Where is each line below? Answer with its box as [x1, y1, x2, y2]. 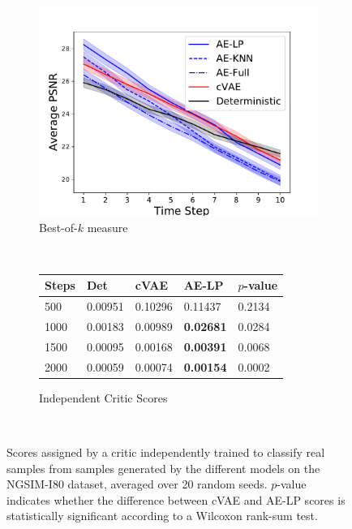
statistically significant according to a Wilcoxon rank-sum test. [6, 507, 318, 524]
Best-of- [39, 218, 78, 235]
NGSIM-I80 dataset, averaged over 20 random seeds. [6, 475, 268, 492]
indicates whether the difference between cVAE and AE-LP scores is [6, 491, 346, 508]
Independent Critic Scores [39, 389, 168, 406]
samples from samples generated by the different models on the [6, 459, 320, 476]
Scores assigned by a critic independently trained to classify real [6, 443, 325, 460]
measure [87, 218, 128, 235]
